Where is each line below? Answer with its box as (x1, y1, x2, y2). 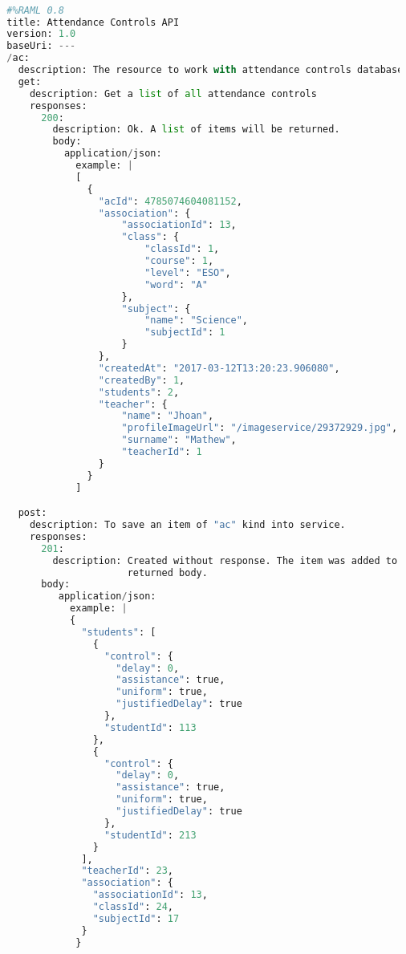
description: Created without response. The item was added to (52, 554, 398, 566)
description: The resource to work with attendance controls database (18, 64, 404, 76)
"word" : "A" (144, 278, 208, 290)
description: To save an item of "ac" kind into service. (29, 519, 346, 531)
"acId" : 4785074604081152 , (98, 195, 242, 207)
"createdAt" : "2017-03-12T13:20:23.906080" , (98, 362, 340, 374)
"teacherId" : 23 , (81, 865, 173, 877)
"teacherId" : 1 (121, 446, 202, 458)
